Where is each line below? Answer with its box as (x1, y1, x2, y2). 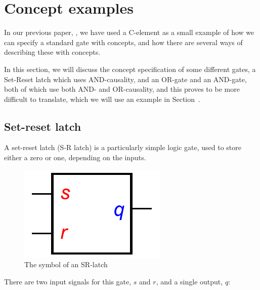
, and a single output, (156, 276, 223, 286)
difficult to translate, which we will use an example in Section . (4, 93, 200, 104)
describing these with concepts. (4, 47, 101, 57)
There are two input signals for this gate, (4, 276, 132, 286)
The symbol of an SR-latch (24, 259, 108, 270)
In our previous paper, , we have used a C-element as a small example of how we (4, 27, 254, 38)
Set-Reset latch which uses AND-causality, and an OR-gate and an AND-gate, (4, 74, 247, 84)
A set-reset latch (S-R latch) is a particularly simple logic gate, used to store (4, 142, 241, 153)
